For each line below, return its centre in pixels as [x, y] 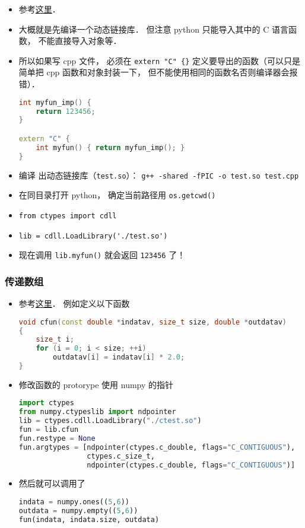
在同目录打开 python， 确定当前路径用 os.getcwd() [117, 195]
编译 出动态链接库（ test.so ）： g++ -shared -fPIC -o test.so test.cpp [159, 175]
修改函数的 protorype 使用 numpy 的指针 [96, 384]
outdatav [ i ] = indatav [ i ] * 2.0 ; [119, 357]
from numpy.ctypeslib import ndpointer [97, 412]
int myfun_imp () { [55, 102]
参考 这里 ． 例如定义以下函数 [74, 303]
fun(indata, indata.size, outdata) [89, 519]
